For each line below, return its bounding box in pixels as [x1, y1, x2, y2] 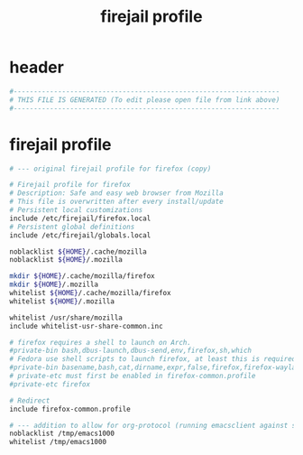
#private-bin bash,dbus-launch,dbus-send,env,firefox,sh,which [9, 346, 252, 356]
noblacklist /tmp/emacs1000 [9, 429, 115, 439]
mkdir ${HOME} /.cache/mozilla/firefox [9, 272, 155, 281]
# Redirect [9, 395, 50, 405]
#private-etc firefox [9, 379, 91, 389]
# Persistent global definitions [9, 222, 135, 231]
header [9, 57, 65, 78]
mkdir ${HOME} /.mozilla [9, 280, 99, 290]
